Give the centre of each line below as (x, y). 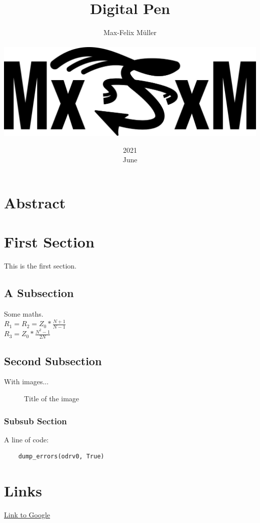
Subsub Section (35, 421)
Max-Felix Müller (130, 32)
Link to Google (27, 515)
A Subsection (39, 293)
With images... (26, 381)
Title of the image (52, 399)
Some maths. (24, 313)
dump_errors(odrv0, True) (61, 457)
